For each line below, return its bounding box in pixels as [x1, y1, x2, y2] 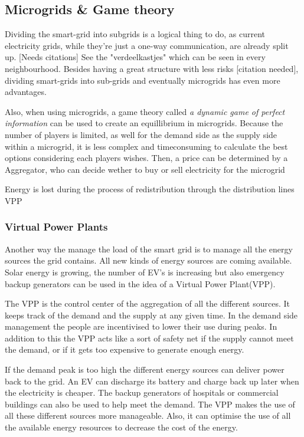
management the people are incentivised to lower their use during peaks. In [5, 320, 277, 333]
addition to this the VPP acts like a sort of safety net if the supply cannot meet [5, 331, 294, 344]
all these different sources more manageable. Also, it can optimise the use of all [5, 409, 291, 422]
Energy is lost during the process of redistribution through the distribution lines [5, 183, 295, 195]
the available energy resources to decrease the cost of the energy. [5, 421, 238, 433]
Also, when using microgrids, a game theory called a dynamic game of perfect [5, 105, 285, 117]
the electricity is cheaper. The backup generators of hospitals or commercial [5, 386, 279, 399]
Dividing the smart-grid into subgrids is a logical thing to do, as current [5, 28, 266, 40]
